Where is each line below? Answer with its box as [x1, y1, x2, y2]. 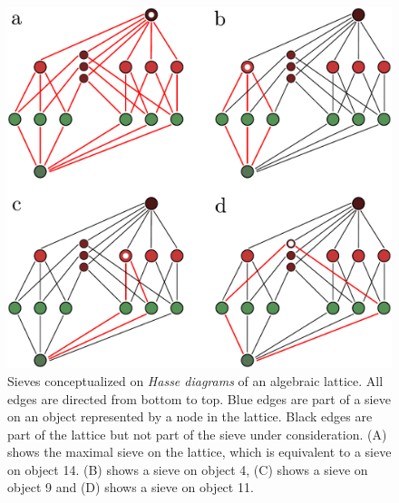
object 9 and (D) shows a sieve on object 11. [7, 478, 254, 497]
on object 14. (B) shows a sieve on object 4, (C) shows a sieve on [7, 459, 368, 479]
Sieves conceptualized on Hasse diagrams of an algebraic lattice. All [7, 371, 384, 390]
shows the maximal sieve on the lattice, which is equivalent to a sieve [7, 442, 392, 461]
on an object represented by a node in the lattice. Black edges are [7, 407, 373, 426]
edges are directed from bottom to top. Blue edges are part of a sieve [7, 389, 391, 408]
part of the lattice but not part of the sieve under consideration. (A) [7, 424, 387, 443]
